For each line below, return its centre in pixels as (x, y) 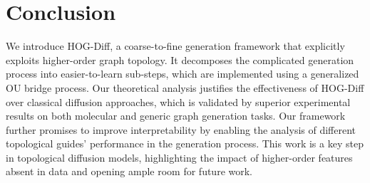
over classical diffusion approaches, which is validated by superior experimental (178, 101)
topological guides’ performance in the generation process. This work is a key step (185, 143)
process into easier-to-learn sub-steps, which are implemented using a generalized (183, 74)
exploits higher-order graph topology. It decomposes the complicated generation (180, 59)
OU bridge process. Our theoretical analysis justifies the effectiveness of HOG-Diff (185, 87)
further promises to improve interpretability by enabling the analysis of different (181, 129)
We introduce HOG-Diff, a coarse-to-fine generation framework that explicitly (175, 46)
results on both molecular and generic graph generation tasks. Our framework (176, 116)
